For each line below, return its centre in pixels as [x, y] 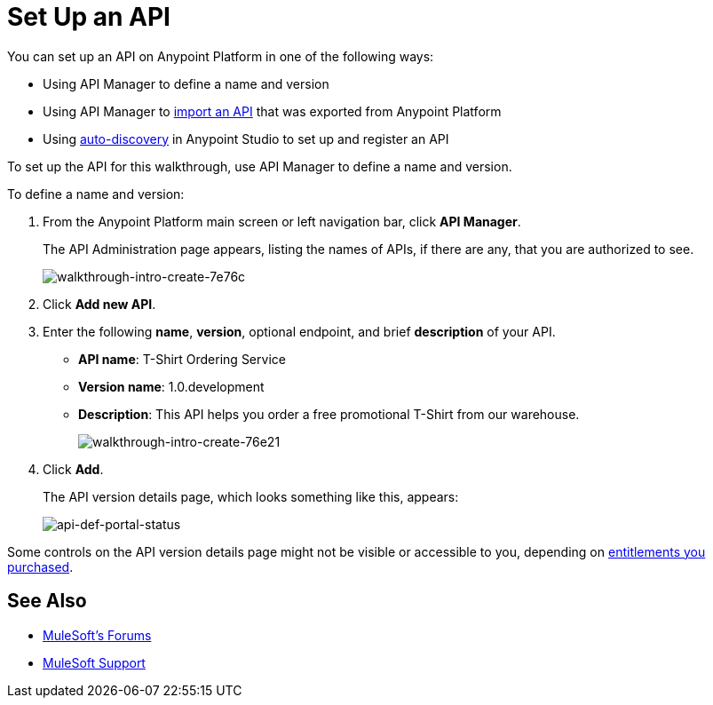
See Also [47, 601]
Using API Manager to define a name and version [186, 83]
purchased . [40, 566]
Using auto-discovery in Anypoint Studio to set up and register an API [246, 139]
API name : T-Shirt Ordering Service [182, 359]
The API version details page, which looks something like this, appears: [251, 496]
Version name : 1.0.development [171, 386]
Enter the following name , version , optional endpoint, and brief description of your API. [299, 331]
